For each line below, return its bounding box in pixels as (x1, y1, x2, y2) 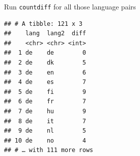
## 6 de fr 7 (4, 98, 86, 105)
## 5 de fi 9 (4, 88, 86, 95)
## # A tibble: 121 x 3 (4, 20, 83, 27)
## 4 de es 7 (4, 78, 86, 86)
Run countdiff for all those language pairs (4, 1, 136, 11)
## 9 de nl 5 (4, 127, 86, 135)
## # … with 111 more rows (4, 147, 93, 154)
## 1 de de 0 (4, 49, 86, 57)
